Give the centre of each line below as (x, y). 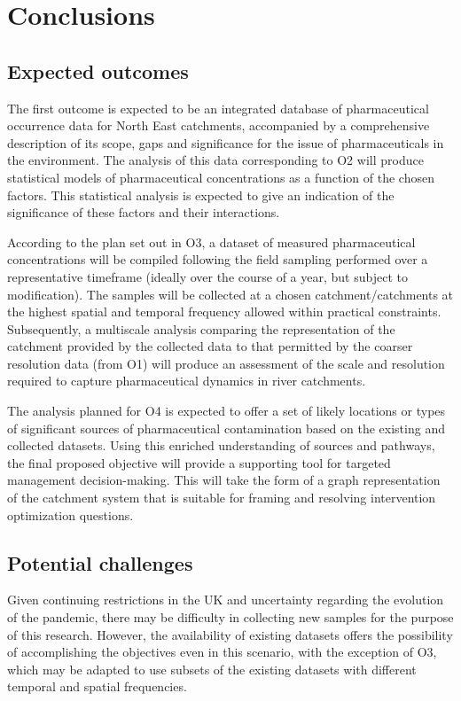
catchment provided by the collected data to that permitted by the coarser (210, 346)
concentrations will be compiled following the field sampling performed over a (218, 259)
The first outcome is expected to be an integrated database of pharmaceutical (218, 108)
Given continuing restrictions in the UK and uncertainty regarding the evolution (226, 600)
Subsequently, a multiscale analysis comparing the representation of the (201, 328)
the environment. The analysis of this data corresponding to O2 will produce (215, 160)
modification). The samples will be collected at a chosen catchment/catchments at (230, 294)
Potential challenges (100, 562)
